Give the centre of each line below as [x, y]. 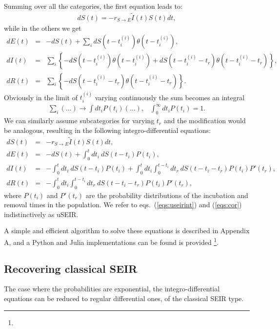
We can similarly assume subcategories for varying [79, 121]
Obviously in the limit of [41, 97]
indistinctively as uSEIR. [41, 214]
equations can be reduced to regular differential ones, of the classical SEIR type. [124, 298]
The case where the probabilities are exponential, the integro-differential [112, 289]
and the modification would [205, 121]
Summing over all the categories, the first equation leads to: [93, 6]
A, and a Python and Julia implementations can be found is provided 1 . [111, 241]
